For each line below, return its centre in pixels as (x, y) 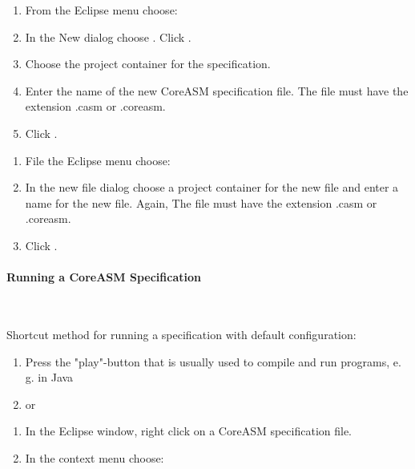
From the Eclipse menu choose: (101, 10)
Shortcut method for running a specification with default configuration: (181, 334)
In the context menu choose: (95, 457)
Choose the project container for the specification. (148, 64)
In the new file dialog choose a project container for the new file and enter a (212, 187)
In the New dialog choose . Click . (108, 36)
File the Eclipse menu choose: (98, 160)
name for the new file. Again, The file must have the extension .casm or (201, 202)
